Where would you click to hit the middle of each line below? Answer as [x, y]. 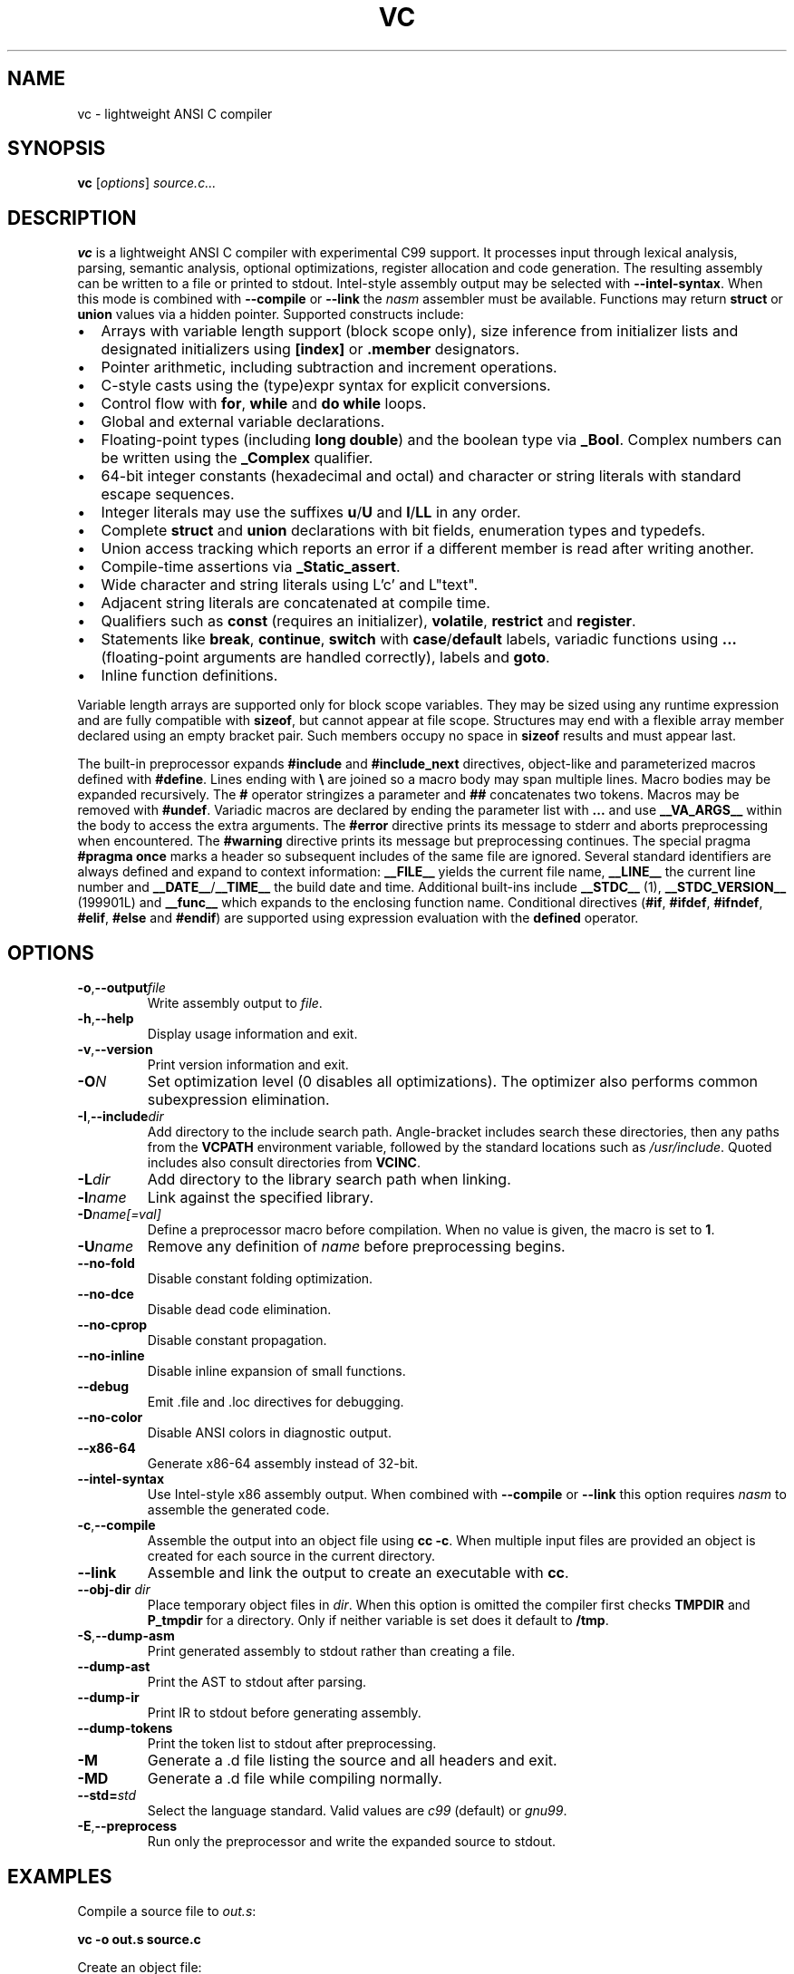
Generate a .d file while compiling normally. [295, 1779]
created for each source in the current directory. [291, 1556]
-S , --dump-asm [126, 1636]
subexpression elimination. [238, 1100]
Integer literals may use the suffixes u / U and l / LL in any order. [311, 513]
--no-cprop [112, 1325]
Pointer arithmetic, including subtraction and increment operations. [329, 368]
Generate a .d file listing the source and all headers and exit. [352, 1761]
